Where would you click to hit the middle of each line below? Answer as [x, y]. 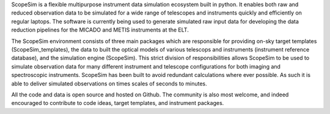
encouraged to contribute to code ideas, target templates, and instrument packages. [118, 103]
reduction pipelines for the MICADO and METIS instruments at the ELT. [100, 30]
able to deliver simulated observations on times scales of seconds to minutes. [109, 83]
